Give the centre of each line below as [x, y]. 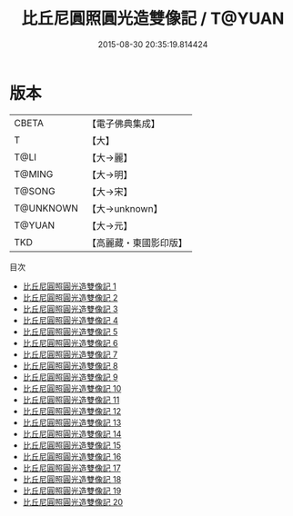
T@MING [34, 174]
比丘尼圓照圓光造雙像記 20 [73, 501]
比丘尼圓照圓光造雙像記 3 [70, 309]
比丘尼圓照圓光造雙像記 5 [70, 332]
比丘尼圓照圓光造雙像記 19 [72, 491]
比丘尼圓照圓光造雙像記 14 [72, 433]
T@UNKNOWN [46, 208]
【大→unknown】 [125, 208]
